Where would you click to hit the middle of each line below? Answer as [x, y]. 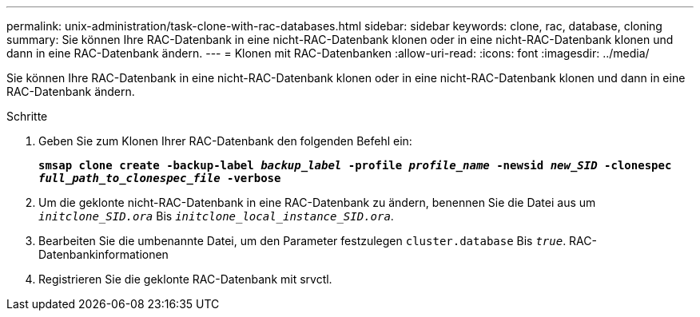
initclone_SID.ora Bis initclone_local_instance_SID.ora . [216, 216]
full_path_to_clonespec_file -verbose [160, 178]
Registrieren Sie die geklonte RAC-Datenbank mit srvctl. [185, 279]
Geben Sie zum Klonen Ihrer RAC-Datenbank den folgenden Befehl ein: [225, 141]
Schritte [27, 116]
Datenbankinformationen [103, 254]
